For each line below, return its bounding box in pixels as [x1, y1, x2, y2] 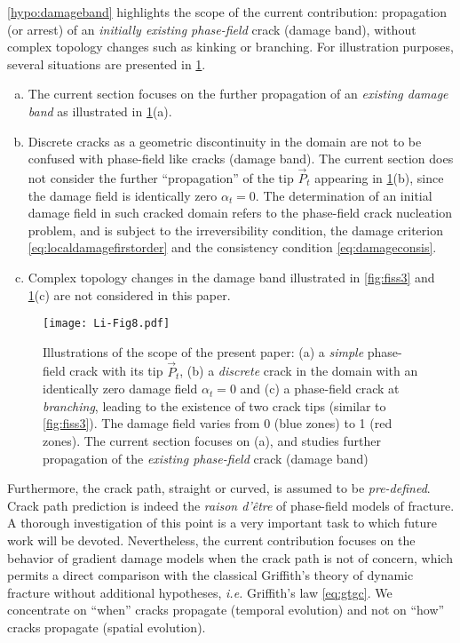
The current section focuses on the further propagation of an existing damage [28, 84, 448, 103]
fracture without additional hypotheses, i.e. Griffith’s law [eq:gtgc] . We [7, 583, 393, 601]
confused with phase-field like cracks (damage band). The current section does [28, 149, 454, 168]
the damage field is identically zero [28, 186, 218, 204]
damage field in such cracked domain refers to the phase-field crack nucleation [28, 203, 452, 222]
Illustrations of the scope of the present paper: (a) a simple [43, 342, 364, 361]
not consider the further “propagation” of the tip [28, 168, 294, 187]
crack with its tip [69, 361, 163, 380]
